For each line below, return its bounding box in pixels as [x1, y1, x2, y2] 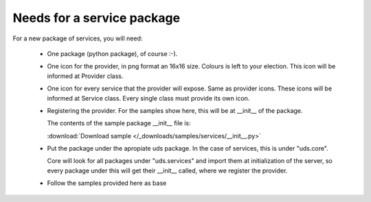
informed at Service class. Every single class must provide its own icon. [47, 94, 250, 102]
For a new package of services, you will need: [12, 34, 143, 42]
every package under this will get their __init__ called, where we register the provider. [47, 166, 288, 175]
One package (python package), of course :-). [47, 49, 178, 58]
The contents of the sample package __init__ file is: [47, 119, 192, 127]
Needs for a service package [12, 10, 181, 25]
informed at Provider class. [47, 72, 124, 80]
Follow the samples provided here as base [47, 179, 167, 188]
